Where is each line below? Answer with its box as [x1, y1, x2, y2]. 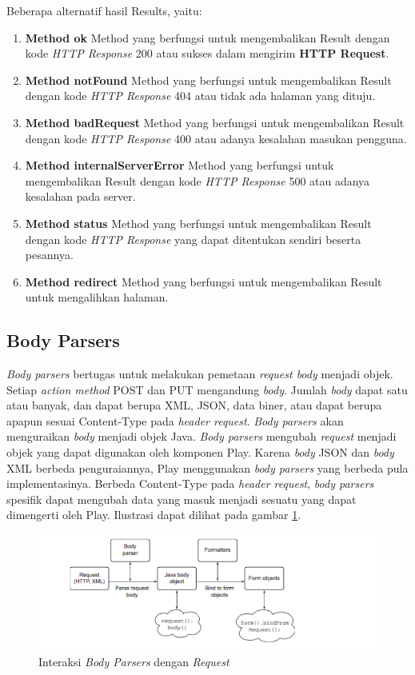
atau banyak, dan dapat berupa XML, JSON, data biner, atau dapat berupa [6, 397, 382, 413]
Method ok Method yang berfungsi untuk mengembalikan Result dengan [25, 29, 390, 46]
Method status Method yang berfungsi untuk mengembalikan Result [25, 214, 372, 231]
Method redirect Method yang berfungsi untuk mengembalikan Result [25, 273, 382, 290]
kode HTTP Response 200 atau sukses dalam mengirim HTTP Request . [25, 45, 389, 62]
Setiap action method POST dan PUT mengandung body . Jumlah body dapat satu [6, 381, 408, 397]
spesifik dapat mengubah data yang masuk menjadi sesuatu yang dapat [6, 490, 357, 507]
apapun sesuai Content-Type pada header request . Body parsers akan [6, 412, 344, 429]
